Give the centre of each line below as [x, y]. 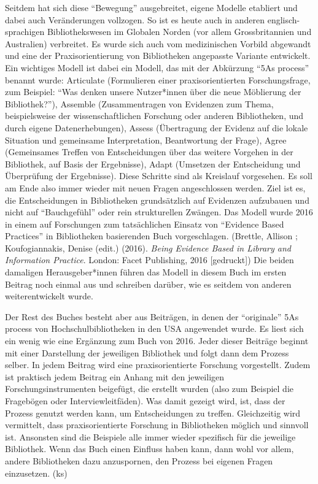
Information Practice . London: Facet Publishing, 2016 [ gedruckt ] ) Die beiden [149, 260]
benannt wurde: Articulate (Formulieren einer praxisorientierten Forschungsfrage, [158, 79]
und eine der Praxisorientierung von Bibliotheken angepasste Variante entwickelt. [158, 56]
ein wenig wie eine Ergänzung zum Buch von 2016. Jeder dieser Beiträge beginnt [157, 341]
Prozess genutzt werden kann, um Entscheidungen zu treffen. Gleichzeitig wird [153, 413]
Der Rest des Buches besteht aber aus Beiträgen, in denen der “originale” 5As [152, 316]
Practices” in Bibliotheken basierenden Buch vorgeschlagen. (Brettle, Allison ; [151, 236]
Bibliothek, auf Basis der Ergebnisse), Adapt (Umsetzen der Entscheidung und [153, 163]
